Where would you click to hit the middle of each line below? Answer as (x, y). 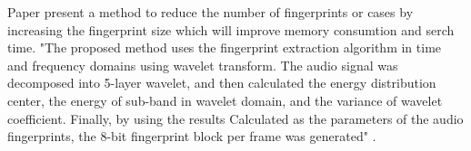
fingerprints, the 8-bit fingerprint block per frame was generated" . (192, 136)
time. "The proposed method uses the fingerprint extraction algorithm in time (225, 47)
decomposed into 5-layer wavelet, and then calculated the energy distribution (222, 83)
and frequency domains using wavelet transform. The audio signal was (203, 65)
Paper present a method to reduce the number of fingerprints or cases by (210, 12)
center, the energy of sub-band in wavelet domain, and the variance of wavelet (225, 100)
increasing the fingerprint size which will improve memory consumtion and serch (231, 29)
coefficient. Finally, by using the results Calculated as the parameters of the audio (235, 118)
